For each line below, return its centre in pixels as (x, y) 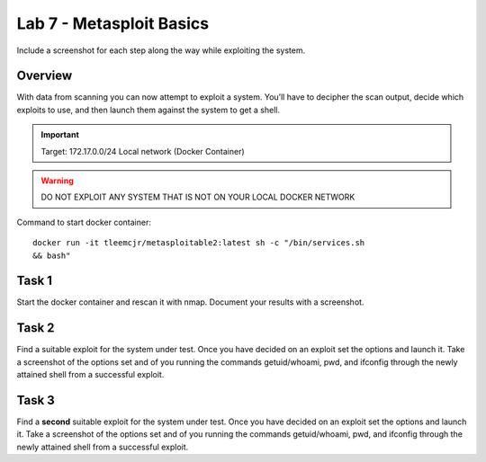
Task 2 (36, 328)
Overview (45, 76)
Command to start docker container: (84, 222)
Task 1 (35, 281)
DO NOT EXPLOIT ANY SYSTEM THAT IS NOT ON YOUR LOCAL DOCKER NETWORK (198, 197)
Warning (57, 181)
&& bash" (52, 255)
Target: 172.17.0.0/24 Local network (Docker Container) (143, 151)
